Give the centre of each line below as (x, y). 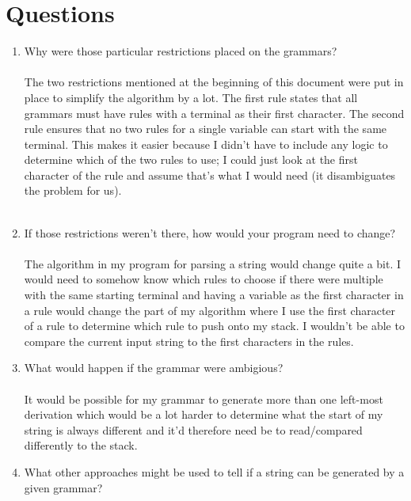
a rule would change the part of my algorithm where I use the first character (210, 310)
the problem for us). (73, 190)
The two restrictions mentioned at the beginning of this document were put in (214, 82)
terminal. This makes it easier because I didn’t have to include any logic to (206, 144)
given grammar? (63, 487)
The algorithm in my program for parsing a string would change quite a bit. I (213, 263)
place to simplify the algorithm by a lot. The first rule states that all (191, 97)
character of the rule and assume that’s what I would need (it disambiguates (210, 175)
